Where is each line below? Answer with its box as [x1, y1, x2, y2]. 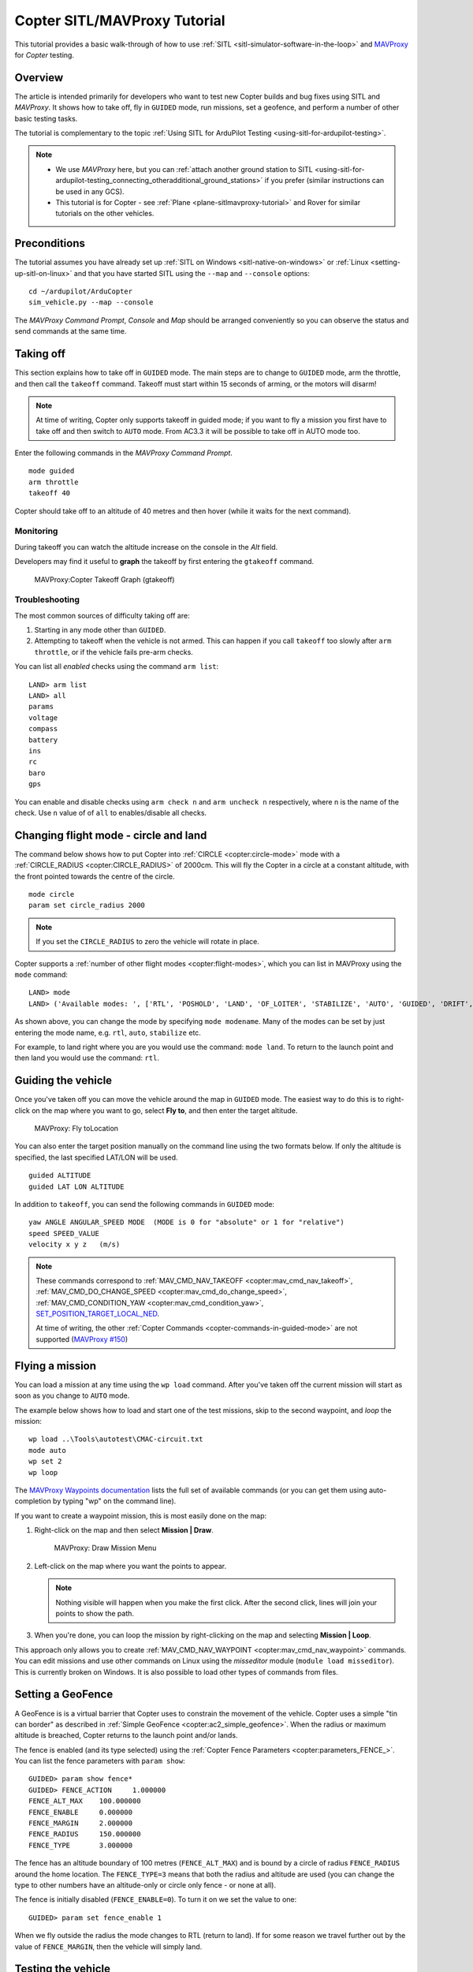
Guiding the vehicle [14, 1074, 113, 1088]
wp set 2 [28, 1457, 62, 1466]
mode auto [28, 1446, 66, 1455]
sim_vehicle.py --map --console [28, 298, 154, 307]
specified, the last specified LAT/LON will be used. [14, 1152, 178, 1162]
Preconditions [14, 237, 86, 250]
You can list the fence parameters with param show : [14, 1756, 185, 1766]
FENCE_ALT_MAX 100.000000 [28, 1797, 141, 1806]
